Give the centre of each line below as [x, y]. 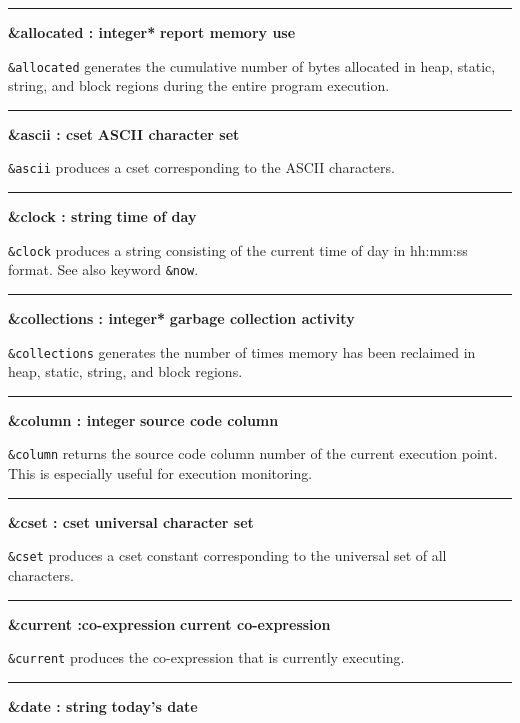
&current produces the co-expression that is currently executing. [206, 657]
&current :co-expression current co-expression [169, 623]
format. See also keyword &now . [103, 269]
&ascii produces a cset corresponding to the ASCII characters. [201, 167]
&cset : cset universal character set [131, 521]
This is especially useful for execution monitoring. [160, 473]
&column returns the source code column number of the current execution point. [253, 453]
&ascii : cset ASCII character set [124, 133]
